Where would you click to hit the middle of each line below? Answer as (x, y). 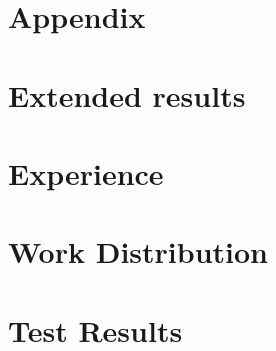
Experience (86, 172)
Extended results (127, 94)
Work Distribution (138, 251)
